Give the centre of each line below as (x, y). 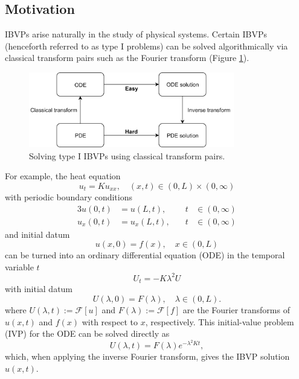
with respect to (110, 321)
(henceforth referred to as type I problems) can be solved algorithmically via (146, 46)
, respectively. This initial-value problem (220, 321)
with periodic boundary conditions (69, 196)
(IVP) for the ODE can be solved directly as (87, 333)
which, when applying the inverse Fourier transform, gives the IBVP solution (147, 356)
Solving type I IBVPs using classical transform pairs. (127, 155)
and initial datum (37, 234)
